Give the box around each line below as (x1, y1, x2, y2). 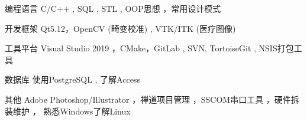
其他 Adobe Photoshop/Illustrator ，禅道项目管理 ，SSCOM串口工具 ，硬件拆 (5, 93, 299, 105)
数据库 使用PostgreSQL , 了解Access (5, 73, 140, 86)
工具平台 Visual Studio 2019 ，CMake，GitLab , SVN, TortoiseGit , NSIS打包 (5, 42, 294, 54)
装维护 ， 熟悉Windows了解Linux (5, 104, 131, 117)
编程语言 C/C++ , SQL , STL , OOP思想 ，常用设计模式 (5, 2, 221, 14)
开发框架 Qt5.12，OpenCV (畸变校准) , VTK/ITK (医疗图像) (5, 22, 236, 34)
